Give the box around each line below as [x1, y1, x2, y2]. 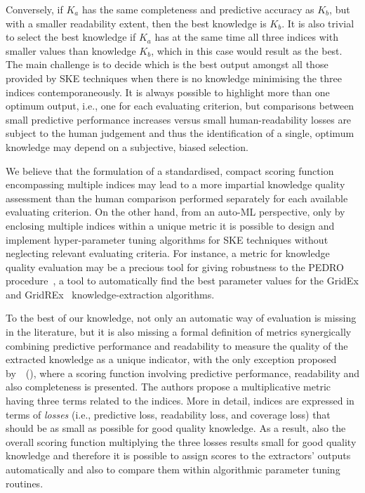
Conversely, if [6, 2, 63, 16]
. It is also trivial [281, 15, 354, 30]
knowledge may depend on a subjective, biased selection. [6, 139, 248, 154]
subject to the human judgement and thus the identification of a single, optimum [6, 126, 354, 140]
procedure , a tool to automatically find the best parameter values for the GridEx [6, 273, 359, 288]
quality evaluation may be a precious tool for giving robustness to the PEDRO [6, 259, 344, 274]
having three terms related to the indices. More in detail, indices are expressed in [6, 393, 354, 408]
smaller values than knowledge [6, 43, 136, 58]
